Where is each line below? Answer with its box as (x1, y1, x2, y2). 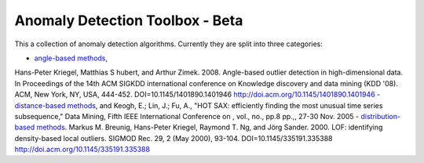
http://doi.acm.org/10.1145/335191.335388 (14, 145, 151, 154)
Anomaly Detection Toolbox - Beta (14, 12, 243, 29)
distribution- (360, 111, 400, 121)
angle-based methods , (34, 53, 108, 63)
